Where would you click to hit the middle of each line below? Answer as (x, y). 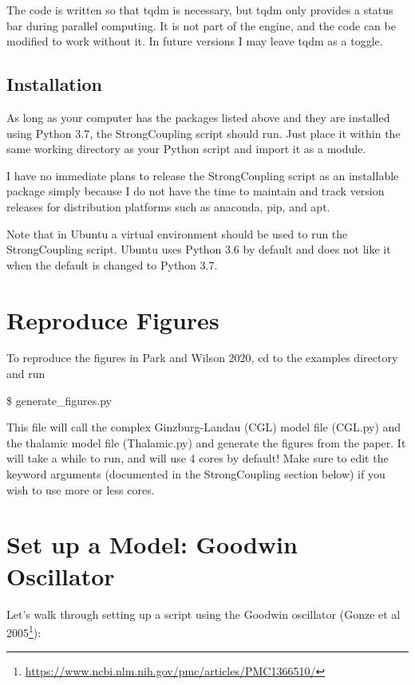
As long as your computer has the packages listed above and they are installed (198, 117)
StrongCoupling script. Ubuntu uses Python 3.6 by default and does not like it (199, 249)
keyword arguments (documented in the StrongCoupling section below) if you (196, 474)
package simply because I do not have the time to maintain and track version (196, 191)
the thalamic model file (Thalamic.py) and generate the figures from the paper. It (206, 442)
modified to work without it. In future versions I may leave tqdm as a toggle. (195, 41)
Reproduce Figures (113, 319)
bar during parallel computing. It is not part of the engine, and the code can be (201, 25)
